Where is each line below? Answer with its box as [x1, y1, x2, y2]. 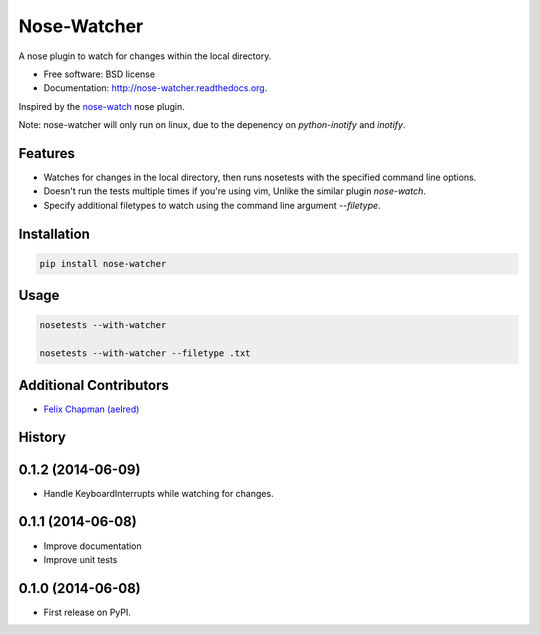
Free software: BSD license [43, 68, 155, 80]
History [18, 429, 67, 446]
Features [18, 145, 75, 162]
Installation [18, 225, 90, 242]
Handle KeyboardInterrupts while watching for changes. [43, 487, 274, 499]
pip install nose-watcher [39, 258, 167, 269]
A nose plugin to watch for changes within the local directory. [18, 50, 272, 62]
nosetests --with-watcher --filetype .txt [39, 348, 251, 359]
